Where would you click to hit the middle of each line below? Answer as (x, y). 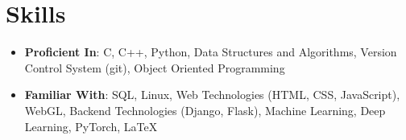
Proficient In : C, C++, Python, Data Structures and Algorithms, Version (211, 52)
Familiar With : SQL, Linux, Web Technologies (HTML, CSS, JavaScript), (212, 95)
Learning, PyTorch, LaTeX (91, 126)
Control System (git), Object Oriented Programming (155, 67)
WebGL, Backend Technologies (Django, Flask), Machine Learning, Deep (205, 110)
